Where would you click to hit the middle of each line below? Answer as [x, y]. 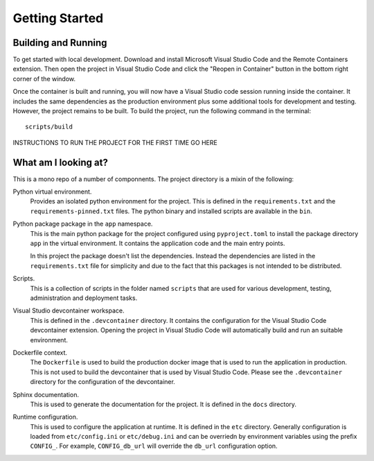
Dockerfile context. [40, 352]
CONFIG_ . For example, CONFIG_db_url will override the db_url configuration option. [154, 446]
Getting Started [58, 18]
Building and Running [60, 43]
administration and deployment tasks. [84, 298]
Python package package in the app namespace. [83, 224]
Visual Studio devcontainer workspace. [69, 311]
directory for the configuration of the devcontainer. [103, 382]
